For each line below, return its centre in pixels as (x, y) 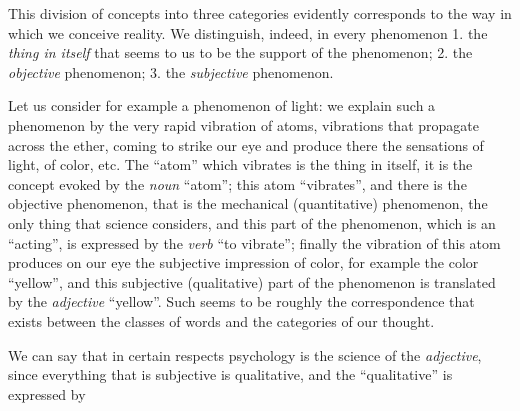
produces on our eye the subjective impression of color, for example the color (243, 262)
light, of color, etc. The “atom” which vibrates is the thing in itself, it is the (240, 164)
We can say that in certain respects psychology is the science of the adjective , (245, 354)
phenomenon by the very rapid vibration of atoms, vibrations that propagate (243, 124)
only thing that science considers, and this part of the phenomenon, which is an (252, 222)
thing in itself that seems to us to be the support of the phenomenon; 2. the (240, 52)
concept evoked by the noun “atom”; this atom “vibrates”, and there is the (237, 183)
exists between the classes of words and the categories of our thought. (221, 320)
